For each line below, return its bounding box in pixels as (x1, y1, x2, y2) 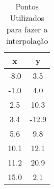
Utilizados (10, 12, 45, 23)
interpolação (6, 35, 48, 46)
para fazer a (6, 23, 48, 35)
